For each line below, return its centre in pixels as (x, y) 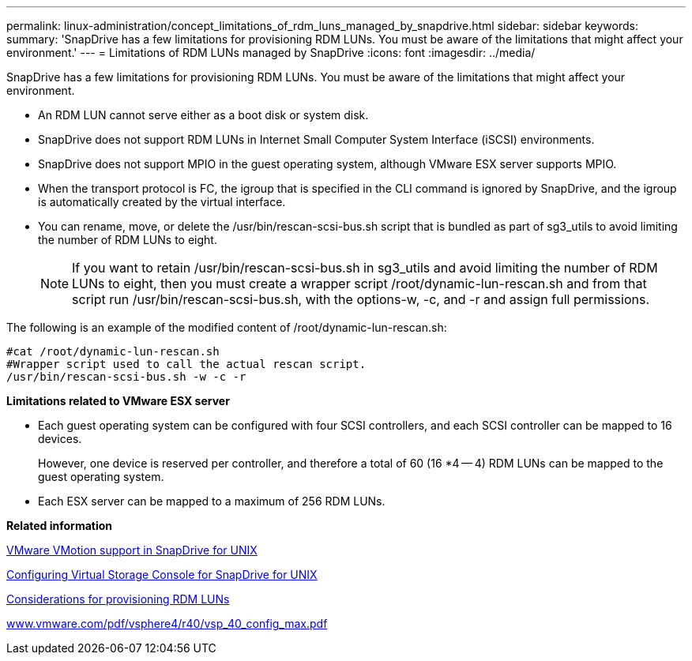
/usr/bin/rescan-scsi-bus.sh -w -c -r (126, 377)
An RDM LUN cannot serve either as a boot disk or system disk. (203, 115)
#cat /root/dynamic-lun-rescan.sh (113, 351)
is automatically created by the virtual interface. (162, 202)
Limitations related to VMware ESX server (118, 401)
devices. (60, 439)
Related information (60, 526)
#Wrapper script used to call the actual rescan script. (186, 364)
